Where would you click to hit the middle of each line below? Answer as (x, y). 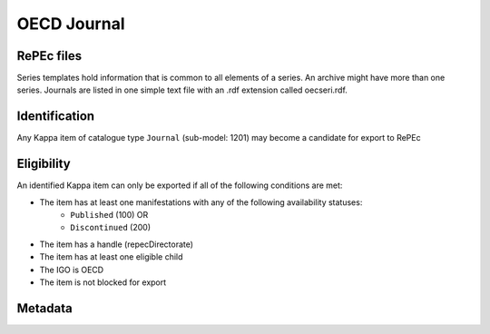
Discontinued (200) (111, 228)
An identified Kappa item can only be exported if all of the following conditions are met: (180, 185)
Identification (56, 117)
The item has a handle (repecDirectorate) (117, 244)
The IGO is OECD (72, 270)
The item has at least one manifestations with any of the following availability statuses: (201, 202)
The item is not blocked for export (103, 282)
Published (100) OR (109, 215)
